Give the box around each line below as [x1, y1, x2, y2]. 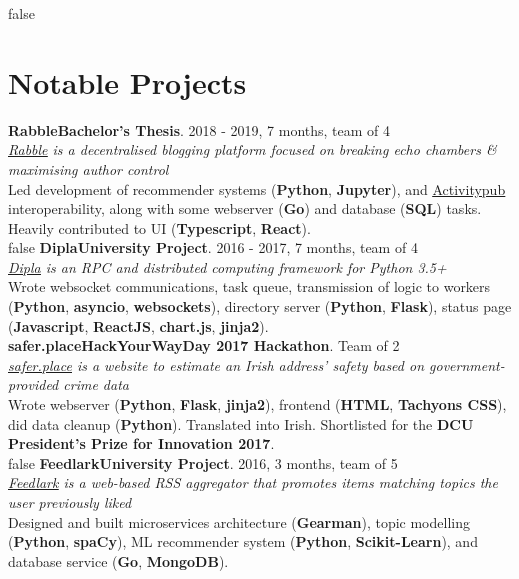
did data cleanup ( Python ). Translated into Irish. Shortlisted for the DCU [8, 413, 474, 434]
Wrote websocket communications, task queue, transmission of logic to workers [8, 276, 491, 297]
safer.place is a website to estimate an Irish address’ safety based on [8, 354, 425, 375]
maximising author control [8, 158, 169, 179]
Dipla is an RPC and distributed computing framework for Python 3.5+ [8, 256, 447, 277]
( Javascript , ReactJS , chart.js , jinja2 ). [8, 315, 269, 336]
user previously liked [8, 492, 132, 512]
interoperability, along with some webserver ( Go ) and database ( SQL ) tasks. [8, 198, 482, 219]
